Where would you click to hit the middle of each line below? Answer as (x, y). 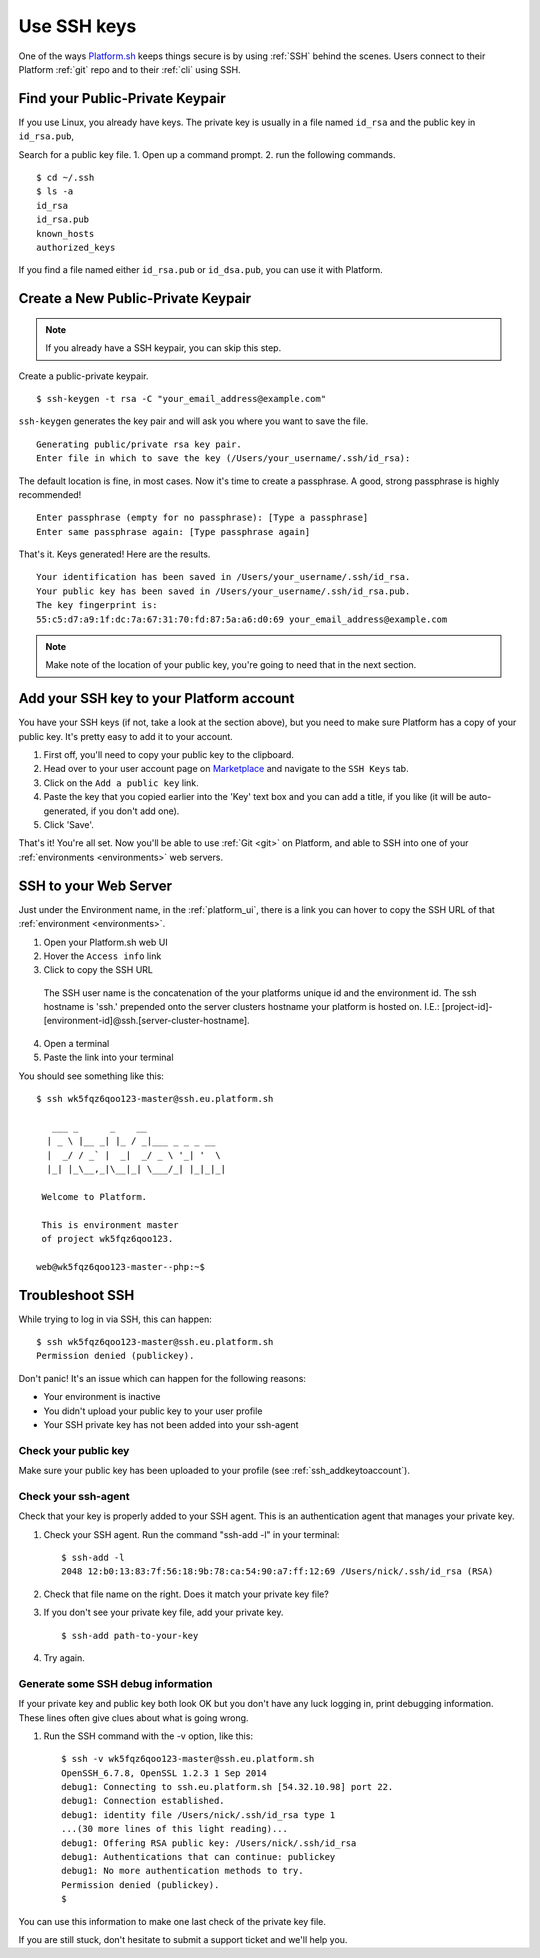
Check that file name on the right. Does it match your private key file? (186, 1594)
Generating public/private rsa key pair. (139, 444)
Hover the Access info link (102, 956)
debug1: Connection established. (143, 1801)
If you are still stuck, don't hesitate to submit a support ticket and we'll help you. (183, 1939)
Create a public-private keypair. (83, 376)
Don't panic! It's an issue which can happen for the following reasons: (162, 1378)
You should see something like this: (91, 1076)
